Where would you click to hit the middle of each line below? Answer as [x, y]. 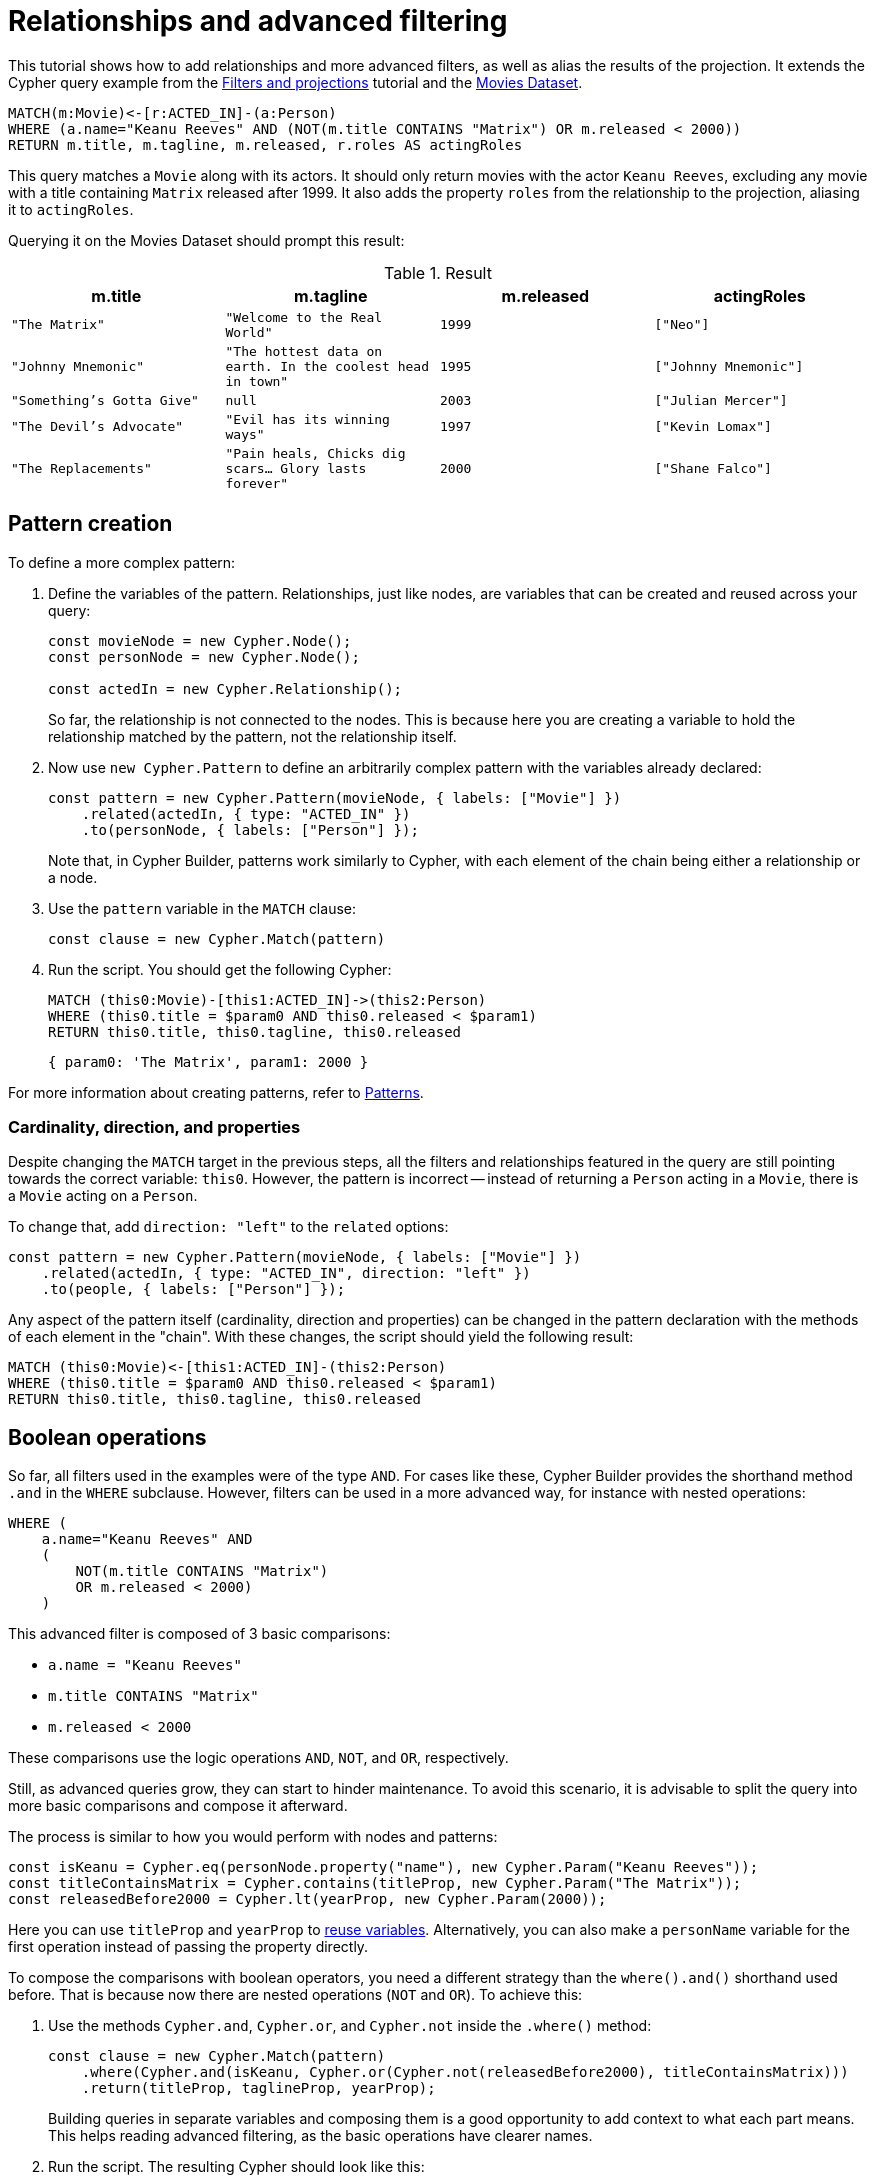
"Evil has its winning [307, 419]
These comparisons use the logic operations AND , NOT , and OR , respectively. [258, 1758]
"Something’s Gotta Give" [105, 400]
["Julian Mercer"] [721, 400]
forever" [257, 483]
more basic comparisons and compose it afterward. [178, 1806]
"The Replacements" [81, 468]
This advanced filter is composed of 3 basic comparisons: [199, 1634]
